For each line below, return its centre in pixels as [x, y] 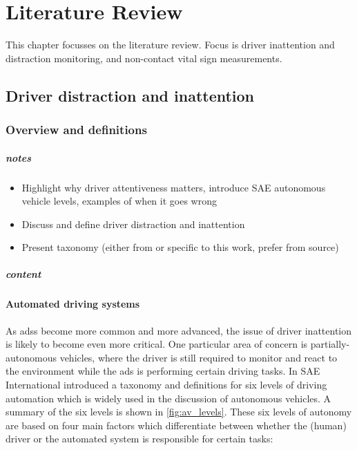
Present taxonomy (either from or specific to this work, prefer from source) [180, 247]
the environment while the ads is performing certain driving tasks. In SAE [163, 371]
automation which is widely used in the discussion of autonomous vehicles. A [168, 398]
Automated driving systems [73, 304]
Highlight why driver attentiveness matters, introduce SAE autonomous [174, 187]
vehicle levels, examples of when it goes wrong [119, 201]
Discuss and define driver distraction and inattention [133, 224]
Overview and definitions [76, 130]
